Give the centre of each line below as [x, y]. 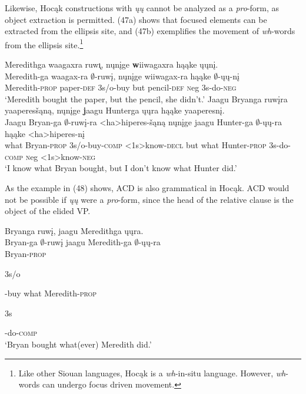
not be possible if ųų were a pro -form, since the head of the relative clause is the [149, 199]
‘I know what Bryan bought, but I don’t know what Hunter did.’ [121, 168]
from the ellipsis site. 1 [44, 44]
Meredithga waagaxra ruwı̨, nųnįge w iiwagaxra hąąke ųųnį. [112, 64]
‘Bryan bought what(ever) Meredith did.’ [78, 344]
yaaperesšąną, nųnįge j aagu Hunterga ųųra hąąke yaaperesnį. [115, 110]
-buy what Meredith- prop [51, 293]
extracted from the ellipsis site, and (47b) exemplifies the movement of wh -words [150, 31]
